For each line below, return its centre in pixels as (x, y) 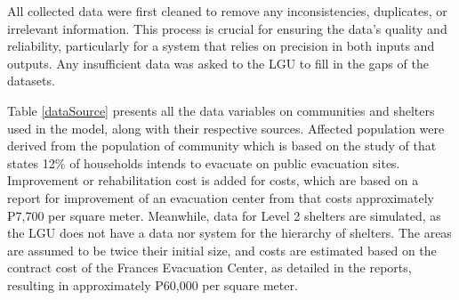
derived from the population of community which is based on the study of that (222, 146)
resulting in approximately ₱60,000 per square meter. (153, 284)
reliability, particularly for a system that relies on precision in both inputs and (221, 46)
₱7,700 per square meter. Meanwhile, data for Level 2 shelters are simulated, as (224, 215)
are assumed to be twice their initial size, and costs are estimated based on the (222, 250)
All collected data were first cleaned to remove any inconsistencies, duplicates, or (227, 11)
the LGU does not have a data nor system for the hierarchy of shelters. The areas (229, 233)
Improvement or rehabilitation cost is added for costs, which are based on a (213, 180)
